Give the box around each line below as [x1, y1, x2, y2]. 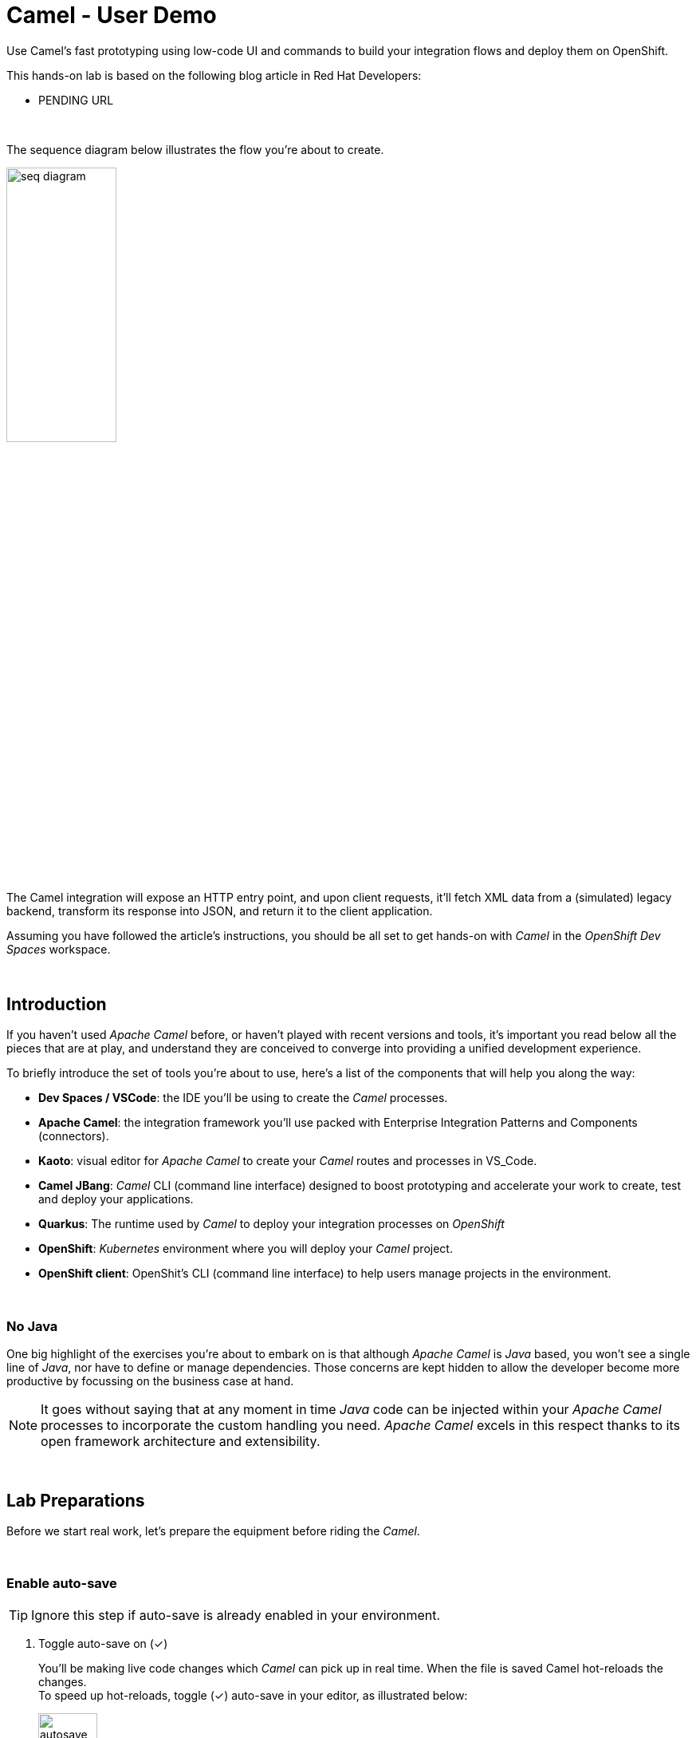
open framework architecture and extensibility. [41, 1433, 320, 1450]
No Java [6, 1317, 58, 1334]
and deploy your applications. [38, 1192, 194, 1207]
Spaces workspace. [6, 942, 111, 956]
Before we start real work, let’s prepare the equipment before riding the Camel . [6, 1523, 420, 1538]
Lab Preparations [6, 1490, 145, 1511]
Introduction [6, 993, 107, 1014]
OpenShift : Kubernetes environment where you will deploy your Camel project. [38, 1242, 453, 1256]
